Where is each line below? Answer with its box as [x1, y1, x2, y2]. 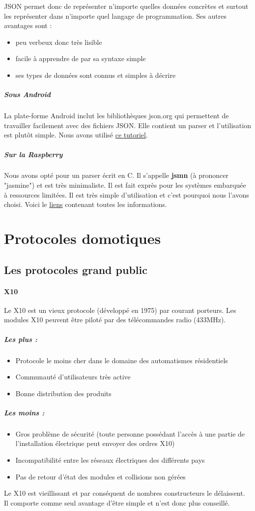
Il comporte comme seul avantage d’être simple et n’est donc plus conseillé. [4, 497, 230, 508]
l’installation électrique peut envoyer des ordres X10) [15, 438, 175, 448]
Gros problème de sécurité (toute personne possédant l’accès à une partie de [15, 428, 245, 439]
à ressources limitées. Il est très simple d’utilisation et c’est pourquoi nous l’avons [4, 189, 249, 200]
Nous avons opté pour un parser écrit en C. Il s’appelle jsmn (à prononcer [4, 170, 228, 180]
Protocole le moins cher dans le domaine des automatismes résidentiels [15, 355, 228, 365]
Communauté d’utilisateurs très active [15, 372, 131, 382]
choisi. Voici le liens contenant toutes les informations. [4, 199, 167, 209]
